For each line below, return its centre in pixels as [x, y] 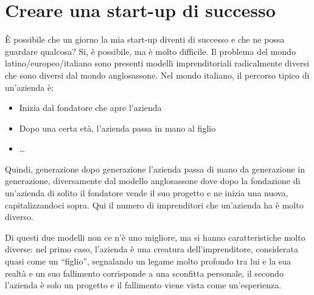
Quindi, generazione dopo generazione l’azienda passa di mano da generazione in [155, 169]
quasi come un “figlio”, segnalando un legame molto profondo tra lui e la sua [148, 261]
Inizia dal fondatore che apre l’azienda [90, 108]
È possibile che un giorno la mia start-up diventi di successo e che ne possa [145, 39]
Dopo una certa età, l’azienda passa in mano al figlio [117, 128]
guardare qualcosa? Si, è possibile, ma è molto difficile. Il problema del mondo [150, 51]
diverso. [19, 217]
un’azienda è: [30, 87]
